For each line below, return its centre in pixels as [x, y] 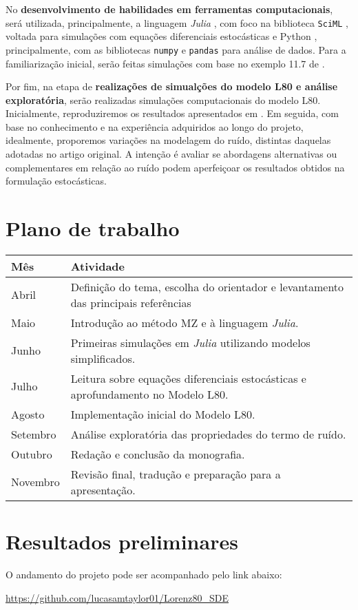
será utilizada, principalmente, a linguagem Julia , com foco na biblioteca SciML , [177, 22]
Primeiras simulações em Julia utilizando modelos [190, 342]
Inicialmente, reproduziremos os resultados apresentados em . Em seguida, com [172, 113]
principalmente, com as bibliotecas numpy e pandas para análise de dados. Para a [176, 49]
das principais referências [131, 302]
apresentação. [103, 490]
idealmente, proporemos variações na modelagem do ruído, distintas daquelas [168, 140]
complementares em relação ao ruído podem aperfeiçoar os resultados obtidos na [175, 167]
